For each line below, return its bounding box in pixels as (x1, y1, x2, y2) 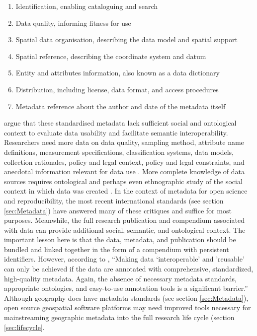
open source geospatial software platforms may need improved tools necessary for (4, 302, 251, 313)
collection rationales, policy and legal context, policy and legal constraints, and (4, 156, 245, 167)
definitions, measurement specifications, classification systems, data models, (4, 146, 234, 157)
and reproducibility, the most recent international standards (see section (4, 195, 224, 205)
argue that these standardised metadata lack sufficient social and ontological (4, 118, 237, 128)
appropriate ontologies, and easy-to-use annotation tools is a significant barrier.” (4, 283, 248, 293)
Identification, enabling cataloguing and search (15, 1, 158, 11)
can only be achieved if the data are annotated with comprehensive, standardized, (4, 264, 254, 274)
